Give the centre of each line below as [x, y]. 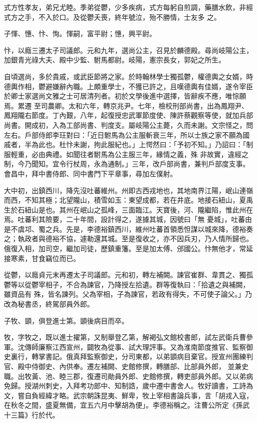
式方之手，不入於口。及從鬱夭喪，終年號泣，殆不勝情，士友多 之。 [112, 17]
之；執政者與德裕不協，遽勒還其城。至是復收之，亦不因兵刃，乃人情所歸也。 [128, 238]
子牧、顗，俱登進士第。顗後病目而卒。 [66, 320]
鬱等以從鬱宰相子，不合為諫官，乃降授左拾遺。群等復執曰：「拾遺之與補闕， [127, 284]
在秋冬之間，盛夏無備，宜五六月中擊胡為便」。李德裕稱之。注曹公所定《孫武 [127, 405]
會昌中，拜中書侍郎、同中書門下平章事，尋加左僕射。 [90, 173]
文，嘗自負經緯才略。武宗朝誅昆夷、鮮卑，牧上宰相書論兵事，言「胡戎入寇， [128, 395]
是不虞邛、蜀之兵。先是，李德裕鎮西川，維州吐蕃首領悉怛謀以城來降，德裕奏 [128, 229]
